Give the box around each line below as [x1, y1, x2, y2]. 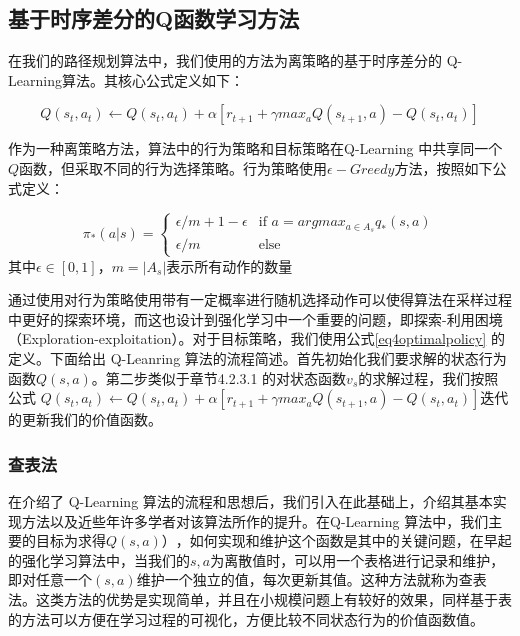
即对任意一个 [8, 569, 92, 590]
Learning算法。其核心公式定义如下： [8, 69, 244, 90]
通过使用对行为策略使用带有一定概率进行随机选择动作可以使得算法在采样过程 [8, 289, 512, 310]
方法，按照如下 [394, 157, 493, 178]
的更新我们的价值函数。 [8, 409, 162, 430]
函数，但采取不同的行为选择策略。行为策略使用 [19, 157, 328, 178]
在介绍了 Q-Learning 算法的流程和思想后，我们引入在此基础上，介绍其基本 [8, 490, 493, 511]
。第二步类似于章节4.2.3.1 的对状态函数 [91, 367, 347, 388]
